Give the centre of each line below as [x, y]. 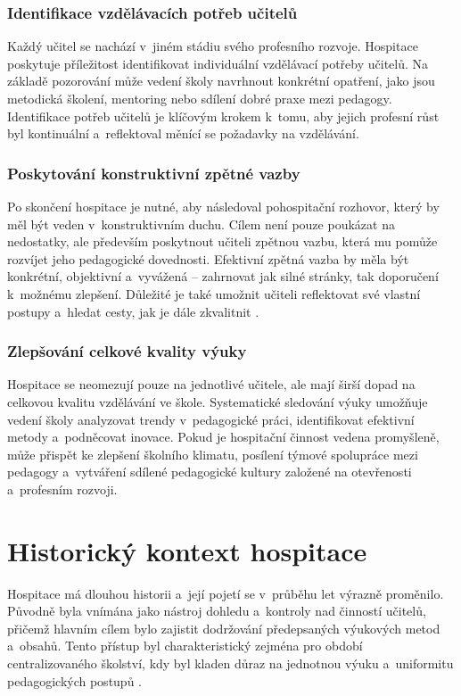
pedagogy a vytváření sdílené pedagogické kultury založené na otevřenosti [210, 472]
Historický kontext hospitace [187, 550]
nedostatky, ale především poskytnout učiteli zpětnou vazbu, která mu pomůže [222, 241]
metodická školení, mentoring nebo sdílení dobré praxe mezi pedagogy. [200, 98]
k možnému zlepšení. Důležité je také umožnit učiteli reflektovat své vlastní [214, 293]
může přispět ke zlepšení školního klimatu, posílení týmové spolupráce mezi [213, 454]
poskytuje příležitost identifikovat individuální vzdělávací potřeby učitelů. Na [218, 63]
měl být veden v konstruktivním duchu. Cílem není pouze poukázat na [201, 224]
